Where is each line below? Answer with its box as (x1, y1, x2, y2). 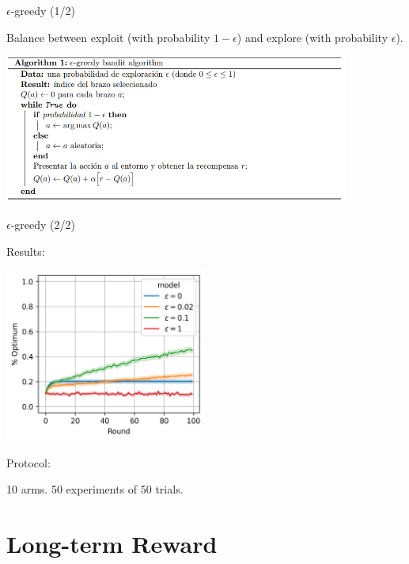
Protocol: (6, 454, 51, 471)
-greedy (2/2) (10, 215, 75, 232)
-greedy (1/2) (10, 2, 75, 18)
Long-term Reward (6, 528, 218, 560)
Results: (6, 242, 45, 259)
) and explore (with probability (237, 29, 388, 45)
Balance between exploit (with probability (6, 29, 210, 45)
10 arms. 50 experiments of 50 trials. (6, 481, 184, 497)
